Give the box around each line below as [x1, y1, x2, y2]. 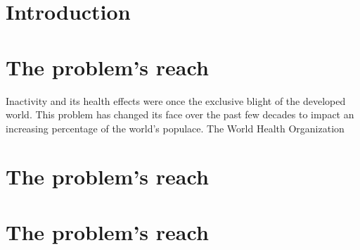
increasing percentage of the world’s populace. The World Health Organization [6, 120, 345, 135]
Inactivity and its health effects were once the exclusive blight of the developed [6, 93, 346, 108]
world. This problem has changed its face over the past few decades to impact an [6, 107, 354, 122]
